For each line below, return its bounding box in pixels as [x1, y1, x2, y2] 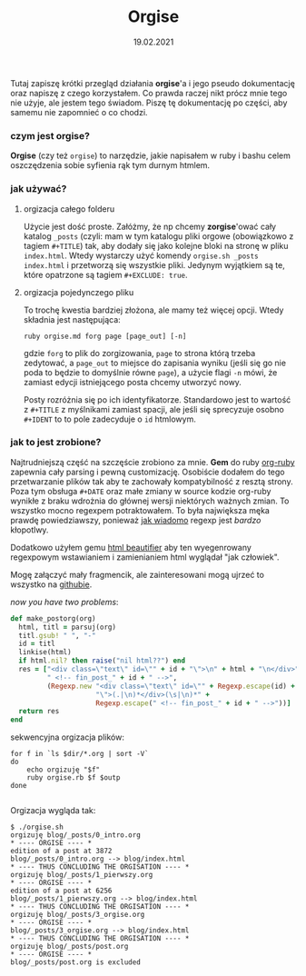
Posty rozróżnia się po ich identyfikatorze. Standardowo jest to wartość [23, 393, 291, 405]
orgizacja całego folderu [23, 203, 115, 214]
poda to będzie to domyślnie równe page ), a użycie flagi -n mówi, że [23, 366, 278, 378]
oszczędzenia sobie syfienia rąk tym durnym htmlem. [10, 160, 211, 171]
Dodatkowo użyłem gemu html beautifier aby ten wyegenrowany [10, 542, 252, 553]
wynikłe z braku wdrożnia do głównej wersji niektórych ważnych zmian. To [10, 495, 290, 506]
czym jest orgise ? [10, 129, 90, 142]
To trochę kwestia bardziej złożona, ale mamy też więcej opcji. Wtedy [23, 304, 284, 315]
